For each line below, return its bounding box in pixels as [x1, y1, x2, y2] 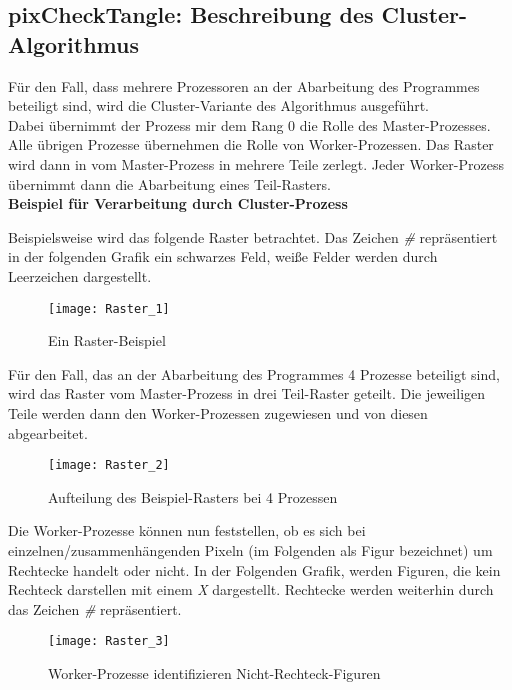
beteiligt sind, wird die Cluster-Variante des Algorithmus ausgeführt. [8, 95, 430, 116]
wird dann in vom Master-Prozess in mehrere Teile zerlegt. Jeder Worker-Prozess [8, 153, 504, 174]
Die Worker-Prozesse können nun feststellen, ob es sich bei [8, 520, 366, 541]
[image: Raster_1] [48, 301, 170, 316]
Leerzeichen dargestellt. [8, 265, 152, 286]
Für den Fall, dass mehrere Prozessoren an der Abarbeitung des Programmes [8, 75, 480, 96]
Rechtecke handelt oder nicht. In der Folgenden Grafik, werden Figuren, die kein [8, 559, 501, 580]
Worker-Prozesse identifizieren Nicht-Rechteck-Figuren [48, 663, 381, 684]
